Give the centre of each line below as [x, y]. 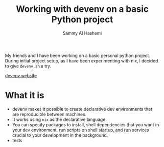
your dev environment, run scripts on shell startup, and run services [81, 130]
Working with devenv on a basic [82, 9]
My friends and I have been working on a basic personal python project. [78, 56]
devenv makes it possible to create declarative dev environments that [82, 109]
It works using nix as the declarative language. [59, 119]
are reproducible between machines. [49, 114]
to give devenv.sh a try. [28, 66]
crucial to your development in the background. [60, 135]
